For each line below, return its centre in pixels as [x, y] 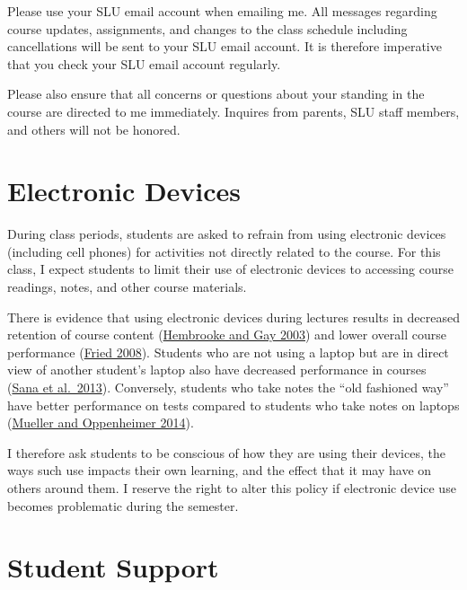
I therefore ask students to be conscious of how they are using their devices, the [226, 452]
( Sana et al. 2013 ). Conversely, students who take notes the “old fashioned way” [228, 387]
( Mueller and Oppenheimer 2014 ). [101, 423]
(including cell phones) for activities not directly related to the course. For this [224, 251]
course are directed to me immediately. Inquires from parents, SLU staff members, [233, 111]
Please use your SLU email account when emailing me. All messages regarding [222, 11]
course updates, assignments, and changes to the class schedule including [207, 28]
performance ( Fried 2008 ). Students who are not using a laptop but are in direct [228, 352]
